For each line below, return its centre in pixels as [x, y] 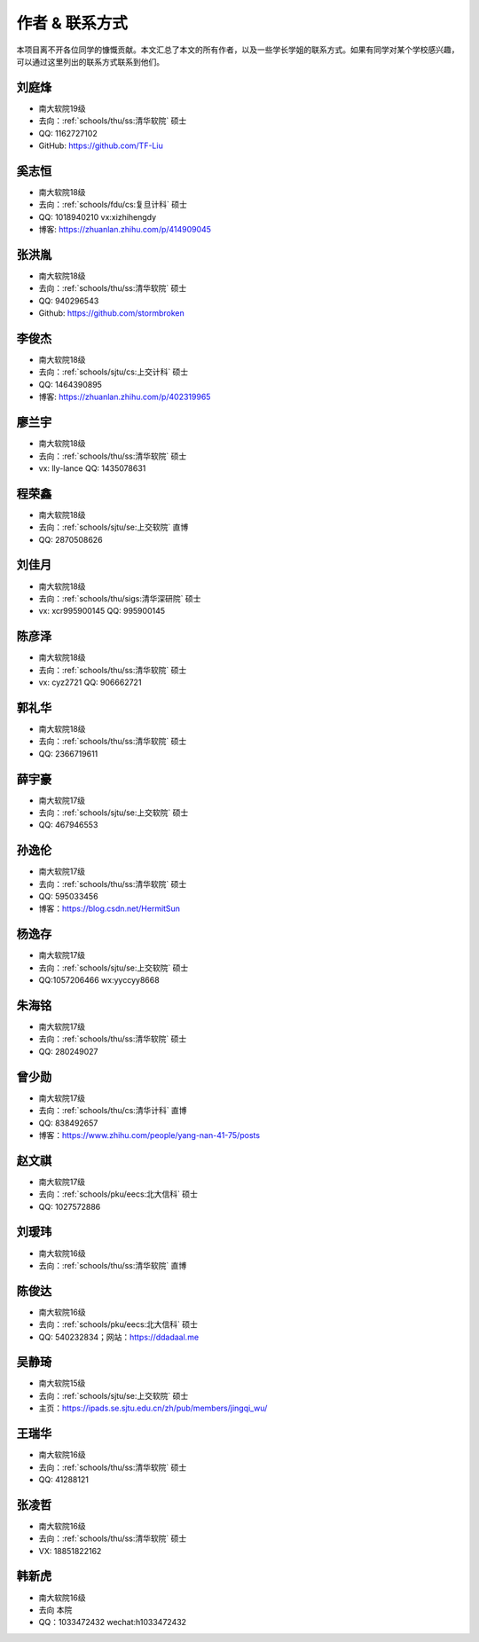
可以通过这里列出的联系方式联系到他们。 [90, 61]
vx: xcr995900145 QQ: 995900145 [102, 611]
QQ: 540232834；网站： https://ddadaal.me [119, 1337]
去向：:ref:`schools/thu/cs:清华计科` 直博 [113, 1111]
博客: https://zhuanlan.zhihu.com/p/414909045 [125, 230]
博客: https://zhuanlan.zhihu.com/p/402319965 [125, 397]
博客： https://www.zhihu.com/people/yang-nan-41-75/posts [149, 1135]
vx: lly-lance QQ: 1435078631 [92, 468]
